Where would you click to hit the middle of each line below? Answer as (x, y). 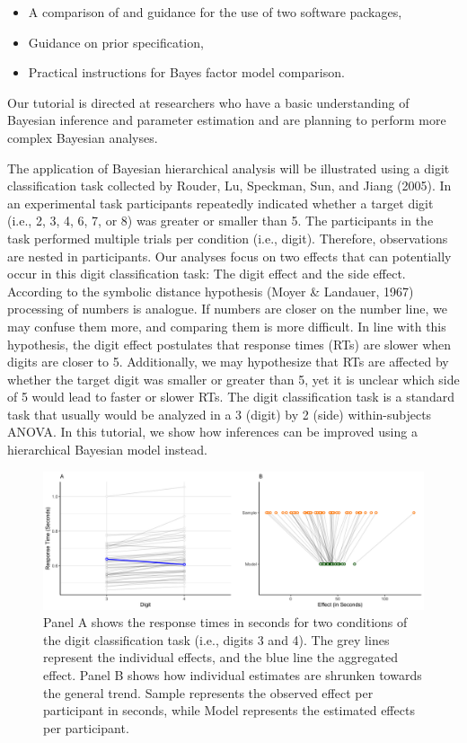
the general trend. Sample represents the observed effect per (208, 692)
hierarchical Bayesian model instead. (107, 450)
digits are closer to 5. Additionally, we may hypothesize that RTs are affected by (228, 362)
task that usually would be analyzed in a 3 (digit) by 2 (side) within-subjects (220, 414)
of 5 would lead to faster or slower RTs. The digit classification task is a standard (231, 397)
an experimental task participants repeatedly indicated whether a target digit (220, 203)
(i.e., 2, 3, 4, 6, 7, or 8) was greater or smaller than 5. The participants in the (220, 221)
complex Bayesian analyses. (83, 137)
